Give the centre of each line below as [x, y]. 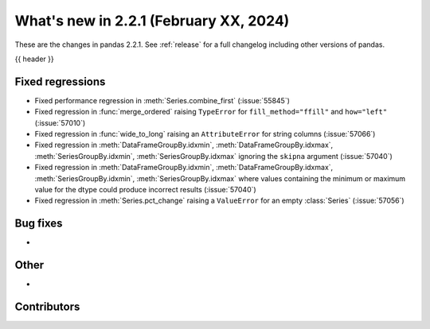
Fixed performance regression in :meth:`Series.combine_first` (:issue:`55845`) [162, 100]
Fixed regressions [60, 81]
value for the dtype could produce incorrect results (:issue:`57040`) [145, 189]
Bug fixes [39, 224]
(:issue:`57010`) [60, 122]
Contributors [47, 306]
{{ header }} [35, 59]
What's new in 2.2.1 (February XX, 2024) [152, 21]
